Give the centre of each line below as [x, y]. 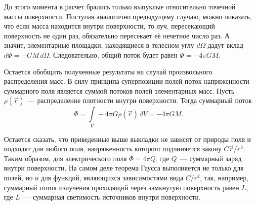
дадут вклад [226, 45]
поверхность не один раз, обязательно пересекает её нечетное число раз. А [117, 35]
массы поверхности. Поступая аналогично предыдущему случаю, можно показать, [128, 16]
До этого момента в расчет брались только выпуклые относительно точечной [120, 6]
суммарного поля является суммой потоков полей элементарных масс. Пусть [119, 90]
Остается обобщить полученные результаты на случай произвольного [108, 71]
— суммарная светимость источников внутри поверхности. [112, 197]
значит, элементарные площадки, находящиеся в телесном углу [99, 45]
